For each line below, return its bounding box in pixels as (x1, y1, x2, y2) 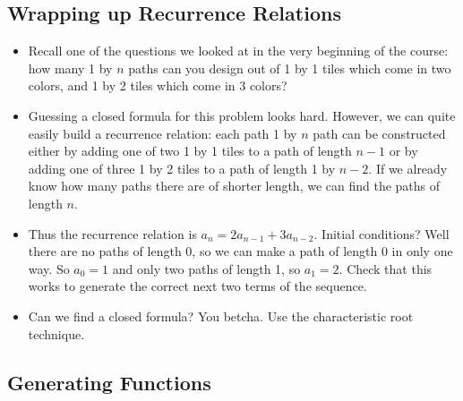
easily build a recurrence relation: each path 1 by (28, 124, 297, 142)
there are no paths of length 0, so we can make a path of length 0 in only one (28, 242, 453, 260)
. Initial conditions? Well (313, 224, 450, 243)
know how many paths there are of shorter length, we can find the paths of (28, 176, 441, 195)
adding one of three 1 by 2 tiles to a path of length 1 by (28, 158, 336, 177)
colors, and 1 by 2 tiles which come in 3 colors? (28, 76, 287, 95)
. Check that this (339, 259, 433, 277)
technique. (28, 324, 85, 343)
